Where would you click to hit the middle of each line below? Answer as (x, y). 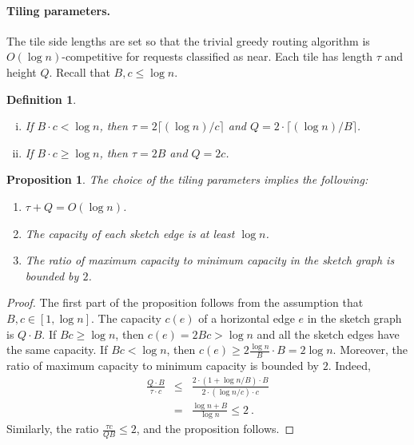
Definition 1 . (42, 99)
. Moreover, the (370, 350)
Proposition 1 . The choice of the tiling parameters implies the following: (187, 179)
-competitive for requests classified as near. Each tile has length (217, 56)
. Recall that (80, 72)
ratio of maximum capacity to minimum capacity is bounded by (163, 365)
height (22, 72)
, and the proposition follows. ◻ (215, 429)
